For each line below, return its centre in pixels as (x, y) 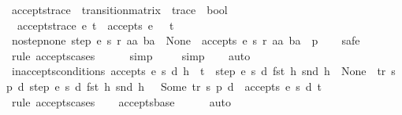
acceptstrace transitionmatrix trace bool (119, 9)
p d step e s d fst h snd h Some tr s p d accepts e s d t (164, 86)
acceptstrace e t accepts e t (95, 25)
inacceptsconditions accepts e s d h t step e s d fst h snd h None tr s (203, 71)
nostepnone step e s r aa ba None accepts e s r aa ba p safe (186, 40)
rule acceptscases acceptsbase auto (121, 101)
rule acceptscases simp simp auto (131, 55)
